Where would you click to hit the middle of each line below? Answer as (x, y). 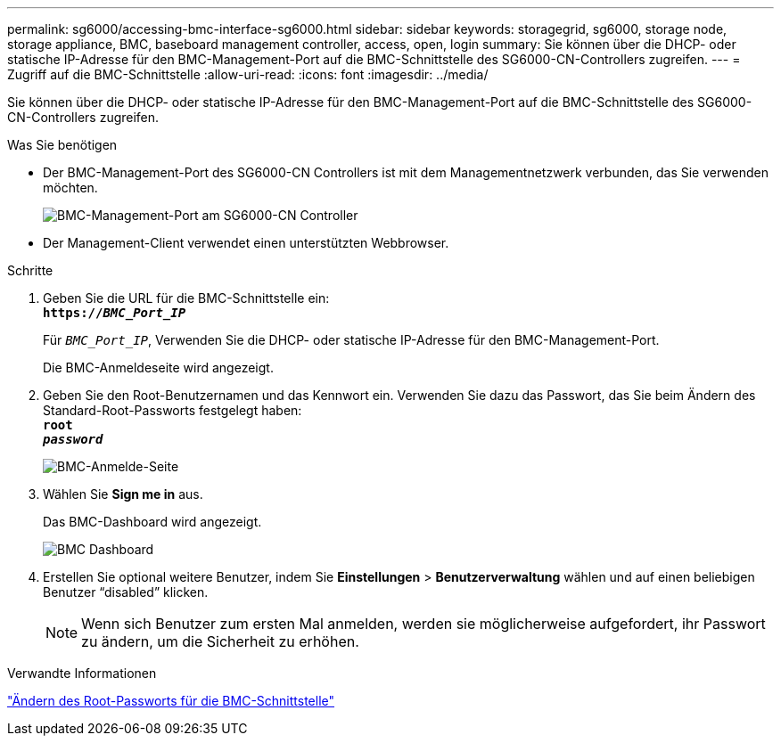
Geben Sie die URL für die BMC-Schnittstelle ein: (186, 298)
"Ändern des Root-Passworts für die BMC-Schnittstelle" (171, 701)
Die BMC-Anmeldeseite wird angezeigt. (158, 367)
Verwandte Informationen (82, 673)
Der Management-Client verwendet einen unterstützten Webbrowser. (246, 243)
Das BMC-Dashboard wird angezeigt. (152, 522)
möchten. (70, 188)
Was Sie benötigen (62, 145)
